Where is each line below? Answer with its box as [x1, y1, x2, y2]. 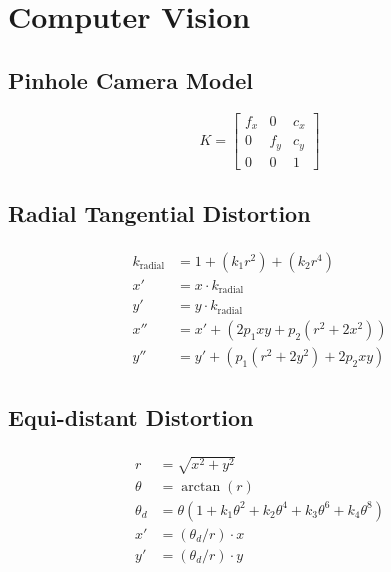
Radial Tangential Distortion [8, 197, 311, 228]
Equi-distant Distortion [8, 402, 254, 433]
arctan [181, 479, 221, 494]
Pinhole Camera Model [8, 64, 253, 95]
